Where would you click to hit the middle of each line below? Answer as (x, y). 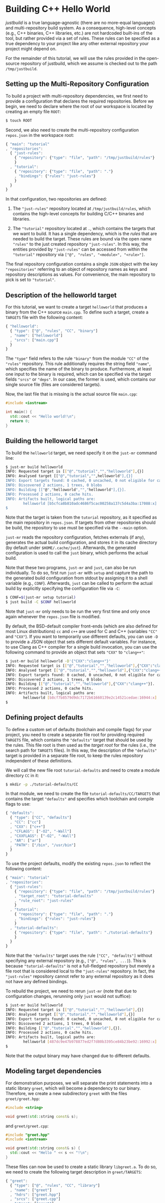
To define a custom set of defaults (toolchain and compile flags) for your (79, 729)
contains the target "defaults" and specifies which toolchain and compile (80, 799)
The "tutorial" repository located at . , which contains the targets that (84, 229)
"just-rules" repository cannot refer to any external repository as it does (80, 976)
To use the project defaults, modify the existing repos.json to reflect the (78, 863)
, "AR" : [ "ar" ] (25, 840)
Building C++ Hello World (58, 9)
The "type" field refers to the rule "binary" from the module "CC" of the (77, 359)
